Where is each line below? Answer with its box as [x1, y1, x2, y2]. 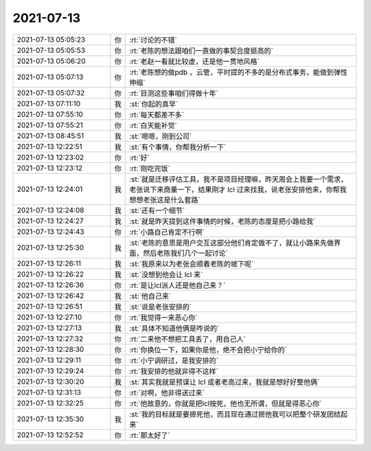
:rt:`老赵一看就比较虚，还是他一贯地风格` [129, 56, 260, 66]
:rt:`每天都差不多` [129, 110, 185, 120]
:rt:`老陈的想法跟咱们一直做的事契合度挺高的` [129, 45, 274, 55]
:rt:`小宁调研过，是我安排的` [129, 355, 219, 365]
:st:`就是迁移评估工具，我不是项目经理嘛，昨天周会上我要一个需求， [129, 174, 348, 184]
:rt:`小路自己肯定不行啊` [129, 227, 205, 236]
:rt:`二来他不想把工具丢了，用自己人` [129, 334, 247, 344]
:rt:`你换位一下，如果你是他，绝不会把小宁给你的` [129, 344, 288, 354]
